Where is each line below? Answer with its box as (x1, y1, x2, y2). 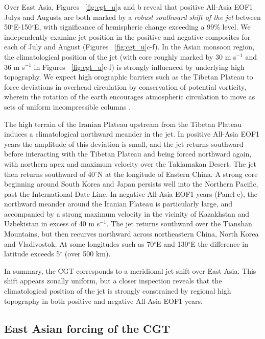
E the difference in (190, 238, 248, 249)
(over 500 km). (64, 248, 111, 259)
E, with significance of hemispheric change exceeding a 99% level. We (34, 21, 251, 32)
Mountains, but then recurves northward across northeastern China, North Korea (4, 228, 259, 239)
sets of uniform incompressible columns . (4, 101, 131, 112)
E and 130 (156, 238, 188, 249)
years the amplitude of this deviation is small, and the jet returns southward (4, 138, 244, 149)
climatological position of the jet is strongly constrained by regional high (4, 285, 231, 296)
